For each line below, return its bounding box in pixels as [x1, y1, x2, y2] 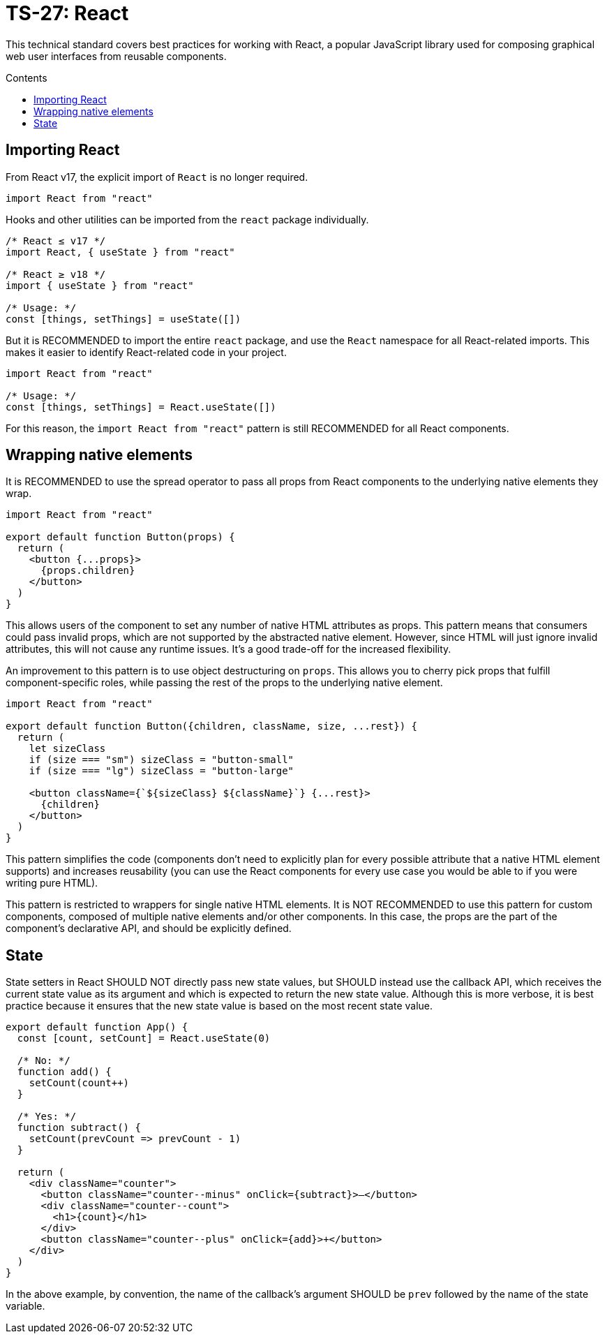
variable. [6, 1300, 45, 1312]
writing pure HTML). [6, 877, 98, 889]
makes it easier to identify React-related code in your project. [6, 346, 287, 358]
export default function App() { [6, 1021, 188, 1033]
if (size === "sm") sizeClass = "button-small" [29, 754, 294, 766]
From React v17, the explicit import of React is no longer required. [6, 170, 308, 183]
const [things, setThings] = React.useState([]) [6, 401, 276, 413]
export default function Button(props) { [6, 531, 235, 543]
